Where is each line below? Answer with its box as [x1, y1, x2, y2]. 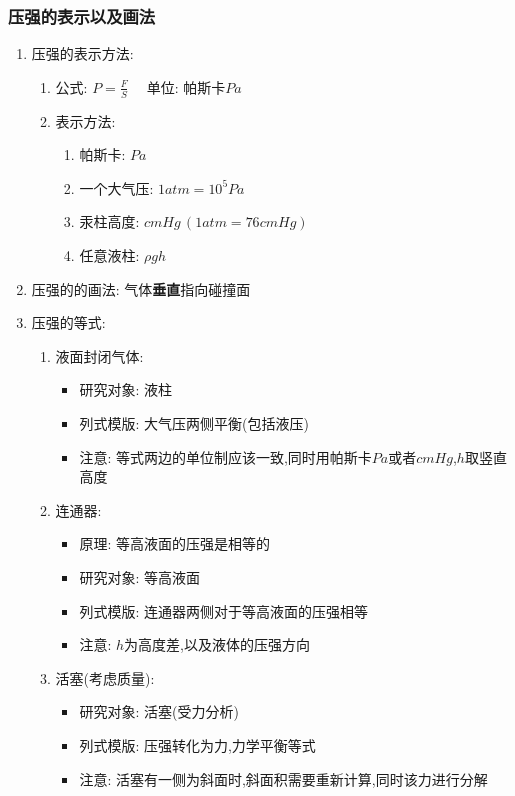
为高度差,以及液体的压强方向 [124, 634, 310, 655]
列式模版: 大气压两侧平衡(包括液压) [79, 412, 309, 433]
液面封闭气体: [55, 345, 144, 366]
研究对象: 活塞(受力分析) [79, 701, 239, 722]
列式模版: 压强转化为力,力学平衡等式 [79, 734, 316, 755]
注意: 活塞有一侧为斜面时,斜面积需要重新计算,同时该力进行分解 [79, 768, 488, 789]
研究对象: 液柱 [79, 379, 172, 400]
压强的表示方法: [31, 43, 134, 64]
